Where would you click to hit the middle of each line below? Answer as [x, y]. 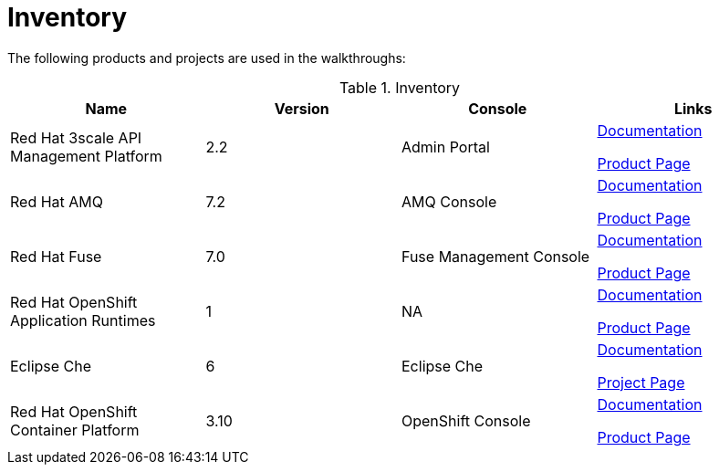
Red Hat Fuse [56, 256]
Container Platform [75, 430]
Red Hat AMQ [57, 201]
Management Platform [86, 156]
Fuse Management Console [496, 256]
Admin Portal [446, 147]
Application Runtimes [83, 320]
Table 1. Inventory [400, 87]
